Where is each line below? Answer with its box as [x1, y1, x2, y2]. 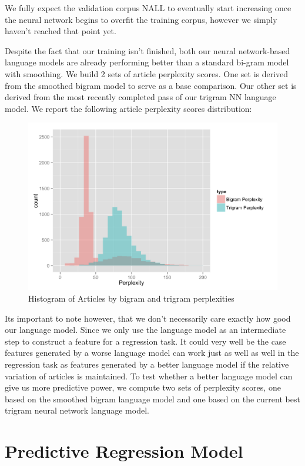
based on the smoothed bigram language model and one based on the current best [5, 392, 300, 405]
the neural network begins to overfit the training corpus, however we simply [5, 13, 277, 25]
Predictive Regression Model [5, 439, 243, 463]
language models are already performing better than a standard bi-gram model [5, 56, 289, 68]
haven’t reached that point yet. [5, 25, 116, 37]
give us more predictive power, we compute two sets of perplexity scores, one [5, 381, 281, 394]
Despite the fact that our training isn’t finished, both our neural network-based [5, 44, 290, 57]
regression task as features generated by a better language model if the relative [5, 358, 289, 370]
